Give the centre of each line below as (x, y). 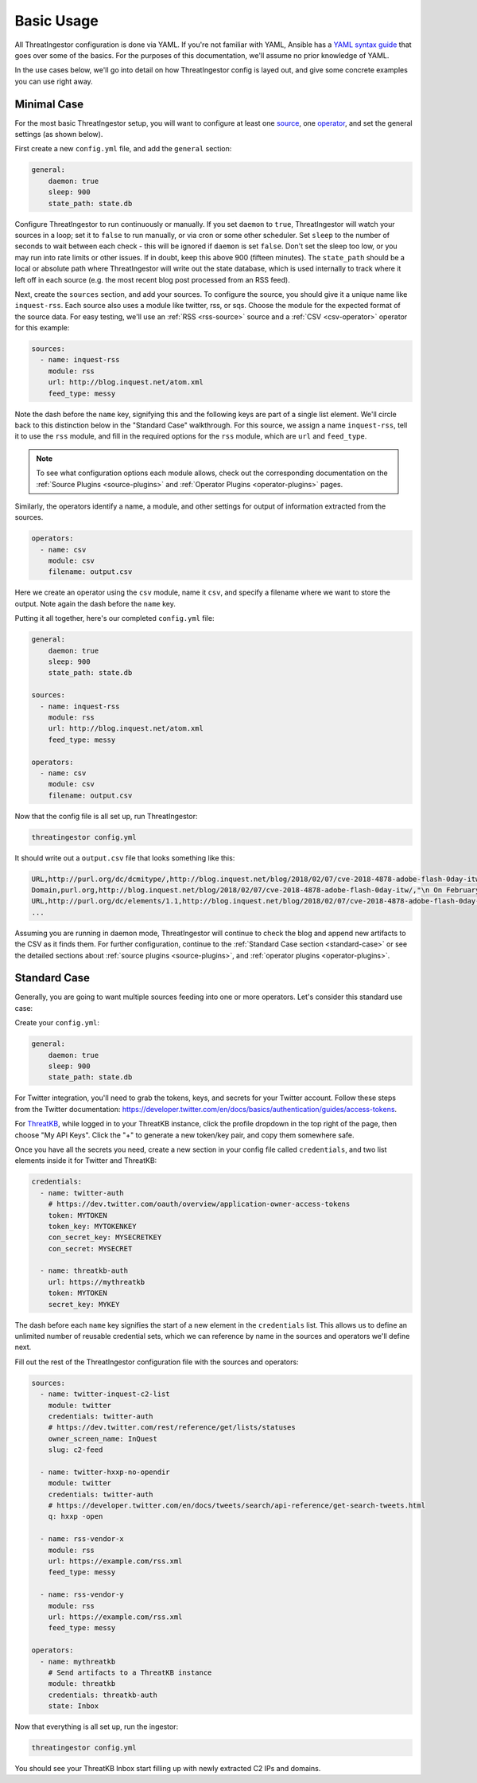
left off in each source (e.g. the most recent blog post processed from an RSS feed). (152, 279)
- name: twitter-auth (82, 1193)
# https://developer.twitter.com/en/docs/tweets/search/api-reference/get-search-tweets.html (237, 1506)
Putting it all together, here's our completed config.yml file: (114, 618)
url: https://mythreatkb (97, 1282)
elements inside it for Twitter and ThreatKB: (86, 1161)
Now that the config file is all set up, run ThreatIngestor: (106, 816)
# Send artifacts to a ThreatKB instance (130, 1672)
